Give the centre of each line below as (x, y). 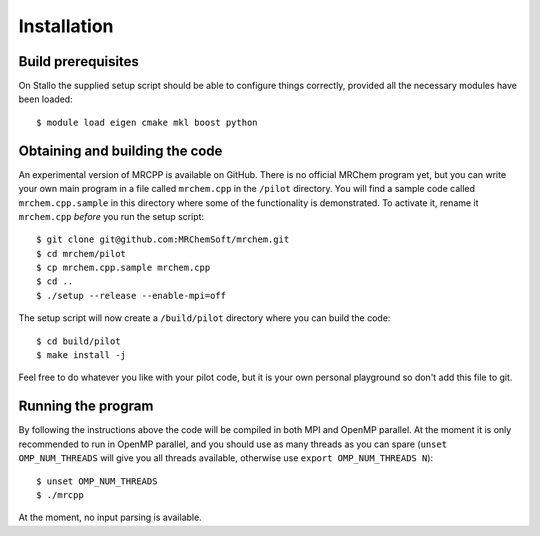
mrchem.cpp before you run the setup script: (111, 216)
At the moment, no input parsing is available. (110, 517)
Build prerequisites (79, 61)
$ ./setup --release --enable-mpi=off (131, 295)
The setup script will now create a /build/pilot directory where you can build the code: (204, 318)
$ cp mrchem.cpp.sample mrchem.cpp (123, 268)
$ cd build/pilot (78, 341)
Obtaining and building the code (120, 150)
